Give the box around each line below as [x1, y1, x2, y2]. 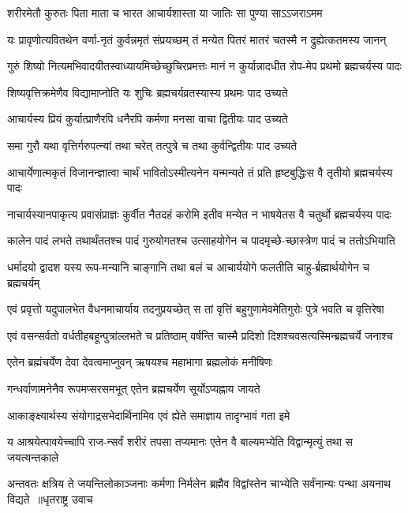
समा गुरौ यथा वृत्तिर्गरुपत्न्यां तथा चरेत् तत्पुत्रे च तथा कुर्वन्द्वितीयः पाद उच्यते [7, 137, 298, 153]
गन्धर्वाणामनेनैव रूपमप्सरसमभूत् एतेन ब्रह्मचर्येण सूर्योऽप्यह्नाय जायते [7, 380, 260, 396]
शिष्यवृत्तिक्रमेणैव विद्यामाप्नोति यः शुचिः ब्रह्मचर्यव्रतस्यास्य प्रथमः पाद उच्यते [7, 84, 288, 100]
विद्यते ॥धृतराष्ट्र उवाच [7, 490, 93, 507]
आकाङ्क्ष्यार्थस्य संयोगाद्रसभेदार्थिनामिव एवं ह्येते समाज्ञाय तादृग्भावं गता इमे [7, 406, 290, 423]
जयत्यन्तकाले [7, 448, 59, 465]
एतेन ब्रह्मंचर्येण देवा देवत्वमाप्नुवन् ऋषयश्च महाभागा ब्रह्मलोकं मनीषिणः [7, 354, 273, 370]
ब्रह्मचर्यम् [7, 274, 40, 290]
